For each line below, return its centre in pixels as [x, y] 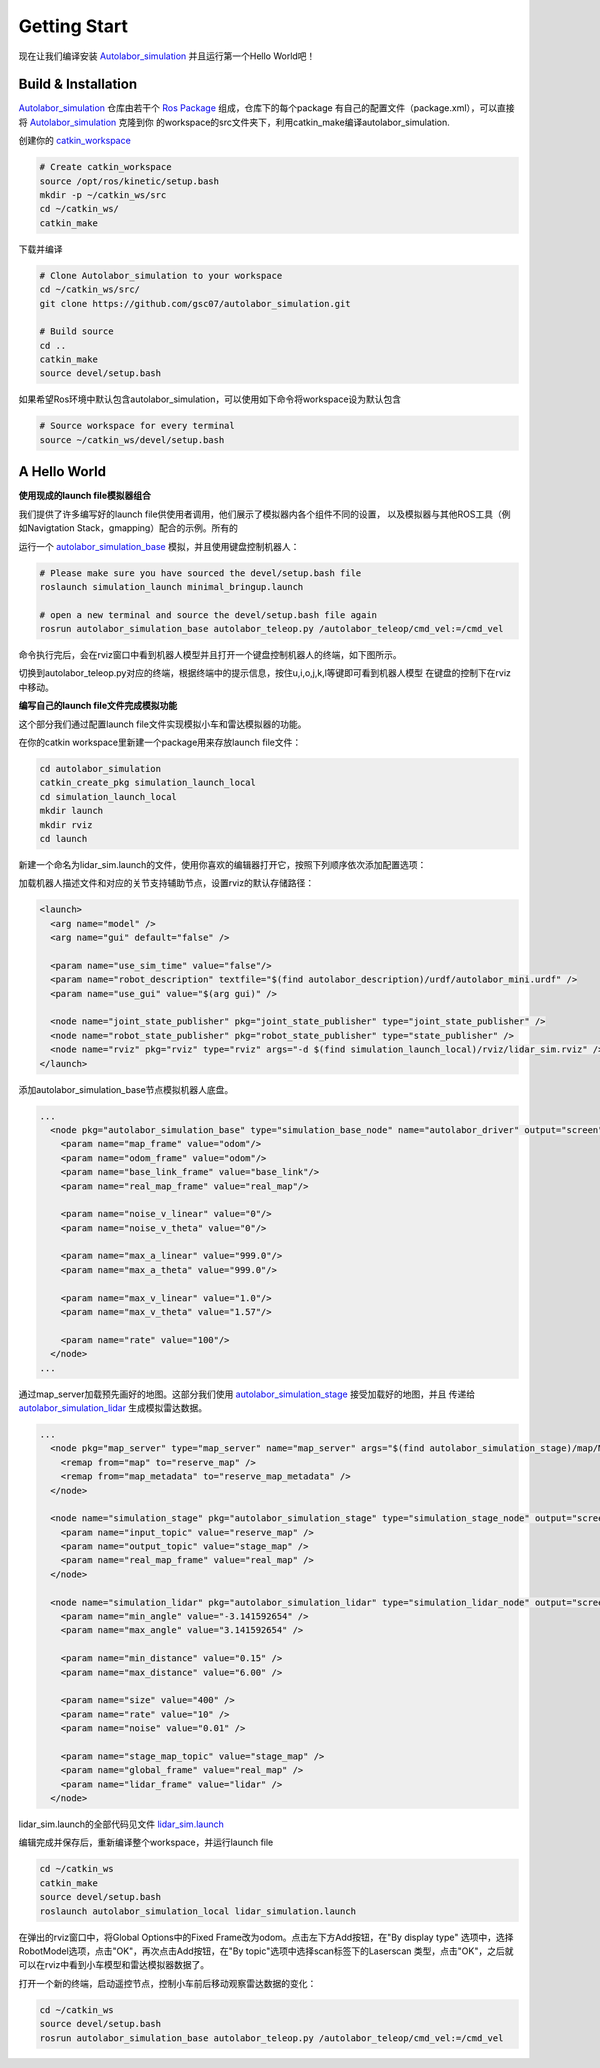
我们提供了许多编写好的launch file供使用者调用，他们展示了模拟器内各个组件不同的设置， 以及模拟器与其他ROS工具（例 [264, 514]
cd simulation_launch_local [108, 796]
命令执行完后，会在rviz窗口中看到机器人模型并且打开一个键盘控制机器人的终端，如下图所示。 [210, 655]
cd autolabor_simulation [100, 768]
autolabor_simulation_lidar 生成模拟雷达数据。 [113, 1407]
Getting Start [73, 26]
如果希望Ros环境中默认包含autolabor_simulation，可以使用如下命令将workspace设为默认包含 [210, 399]
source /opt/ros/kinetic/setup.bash [129, 181]
